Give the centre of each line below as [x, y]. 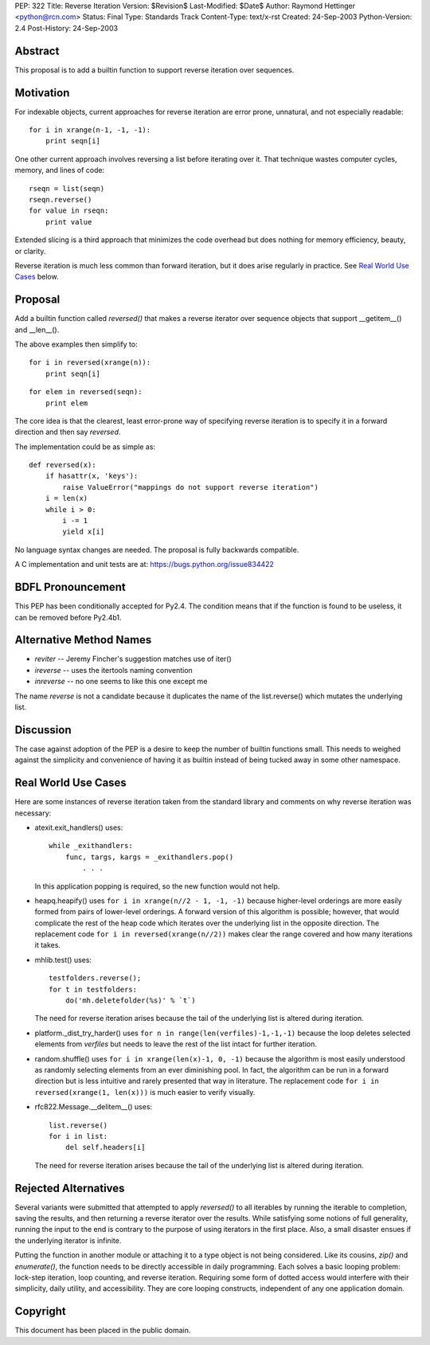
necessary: [33, 813]
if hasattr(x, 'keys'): [92, 476]
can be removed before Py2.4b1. [68, 617]
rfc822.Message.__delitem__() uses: [94, 1107]
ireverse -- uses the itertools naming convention [113, 670]
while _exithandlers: [91, 846]
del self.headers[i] [105, 1148]
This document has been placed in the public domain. [103, 1331]
